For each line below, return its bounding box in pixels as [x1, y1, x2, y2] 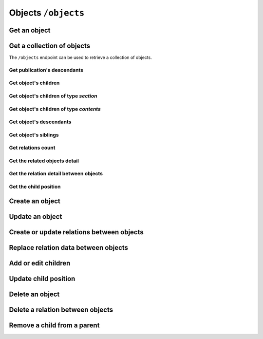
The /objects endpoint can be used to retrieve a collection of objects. [9, 55, 152, 60]
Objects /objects [9, 7, 85, 18]
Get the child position [9, 183, 61, 190]
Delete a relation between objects [9, 305, 113, 314]
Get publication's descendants [9, 66, 84, 73]
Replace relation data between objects [9, 244, 129, 252]
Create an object [9, 197, 61, 205]
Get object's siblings [9, 132, 59, 138]
